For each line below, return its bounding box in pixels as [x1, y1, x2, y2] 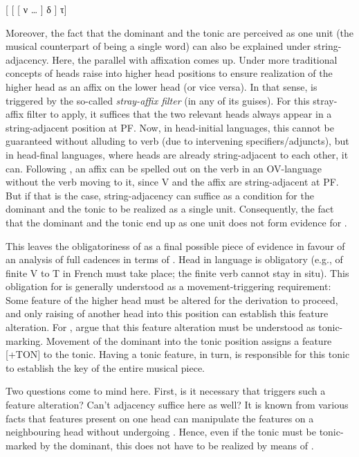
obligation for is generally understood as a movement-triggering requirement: [6, 279, 331, 294]
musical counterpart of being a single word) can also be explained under [6, 39, 311, 53]
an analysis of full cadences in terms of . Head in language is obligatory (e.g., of [6, 252, 343, 267]
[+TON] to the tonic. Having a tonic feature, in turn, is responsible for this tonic [6, 347, 350, 361]
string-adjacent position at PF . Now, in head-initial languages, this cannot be [6, 120, 334, 134]
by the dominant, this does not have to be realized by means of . [39, 438, 314, 452]
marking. [6, 333, 44, 348]
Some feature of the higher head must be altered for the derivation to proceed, [6, 292, 338, 307]
